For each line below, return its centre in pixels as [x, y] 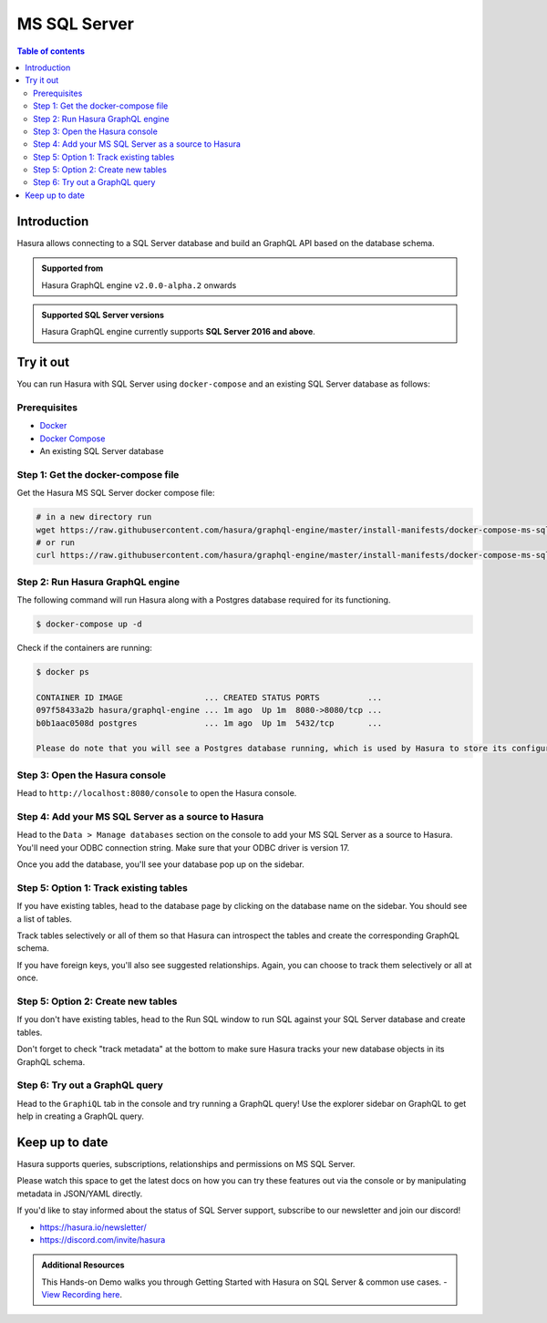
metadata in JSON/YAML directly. [80, 1194]
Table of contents [51, 51]
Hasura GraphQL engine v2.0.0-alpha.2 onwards [139, 285]
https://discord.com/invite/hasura [103, 1239]
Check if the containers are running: [84, 648]
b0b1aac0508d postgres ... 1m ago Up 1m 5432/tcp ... [209, 723]
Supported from [72, 268]
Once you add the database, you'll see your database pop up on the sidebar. [160, 864]
